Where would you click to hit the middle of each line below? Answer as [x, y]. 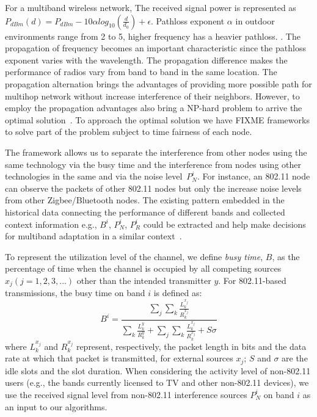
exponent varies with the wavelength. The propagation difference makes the [146, 60]
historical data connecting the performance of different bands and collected [145, 212]
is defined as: [178, 293]
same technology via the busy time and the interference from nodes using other [153, 164]
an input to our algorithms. [56, 406]
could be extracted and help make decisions [224, 224]
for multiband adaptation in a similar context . [93, 236]
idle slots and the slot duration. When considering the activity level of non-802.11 [158, 370]
